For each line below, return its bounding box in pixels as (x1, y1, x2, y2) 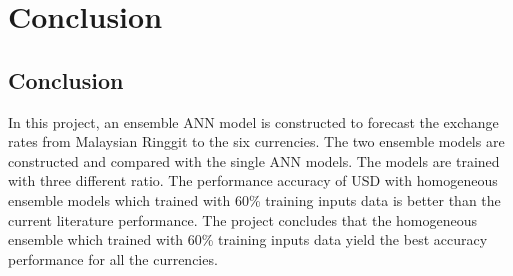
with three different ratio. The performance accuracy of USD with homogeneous (8, 170, 498, 191)
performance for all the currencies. (8, 248, 218, 269)
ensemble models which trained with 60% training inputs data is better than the (8, 189, 501, 210)
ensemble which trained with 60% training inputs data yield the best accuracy (8, 229, 488, 250)
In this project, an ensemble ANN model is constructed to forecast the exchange (8, 111, 499, 132)
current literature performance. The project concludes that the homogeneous (8, 209, 478, 230)
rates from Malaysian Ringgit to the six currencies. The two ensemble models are (8, 131, 505, 152)
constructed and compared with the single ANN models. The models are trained (8, 150, 500, 171)
